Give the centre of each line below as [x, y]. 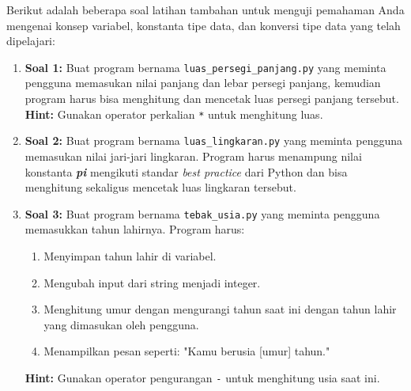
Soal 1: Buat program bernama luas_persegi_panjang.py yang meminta [205, 67]
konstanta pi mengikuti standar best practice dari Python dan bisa [186, 171]
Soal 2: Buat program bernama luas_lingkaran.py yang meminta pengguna [214, 140]
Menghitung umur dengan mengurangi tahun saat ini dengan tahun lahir [220, 309]
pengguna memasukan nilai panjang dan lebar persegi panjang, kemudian [203, 83]
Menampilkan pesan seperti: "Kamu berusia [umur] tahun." [187, 351]
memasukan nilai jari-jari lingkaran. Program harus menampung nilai [193, 156]
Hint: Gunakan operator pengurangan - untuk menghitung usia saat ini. [202, 377]
